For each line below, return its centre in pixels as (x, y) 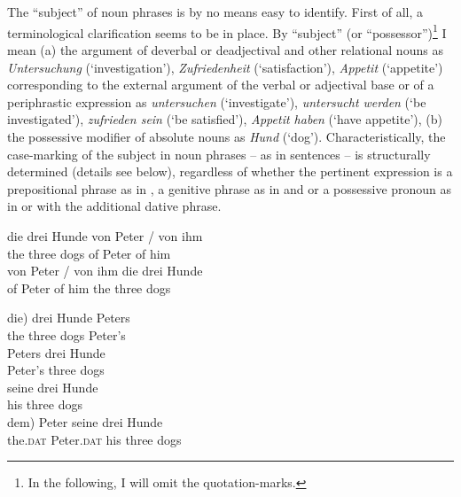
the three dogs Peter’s (66, 334)
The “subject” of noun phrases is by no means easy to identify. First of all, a (215, 12)
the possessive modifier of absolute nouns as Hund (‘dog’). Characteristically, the (227, 136)
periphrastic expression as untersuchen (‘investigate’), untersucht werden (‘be (217, 101)
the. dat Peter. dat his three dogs (94, 439)
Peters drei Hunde (56, 352)
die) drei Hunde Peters (69, 318)
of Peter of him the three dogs (89, 287)
